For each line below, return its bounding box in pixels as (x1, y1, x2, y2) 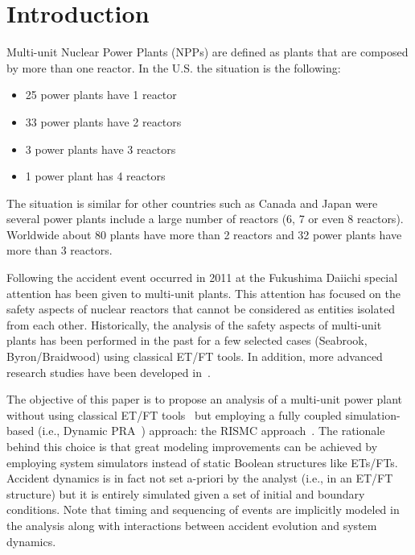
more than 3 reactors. (6, 242, 113, 259)
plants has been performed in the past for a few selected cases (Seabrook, (6, 332, 368, 349)
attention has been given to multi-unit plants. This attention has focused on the (6, 284, 401, 301)
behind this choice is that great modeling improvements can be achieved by (6, 438, 378, 454)
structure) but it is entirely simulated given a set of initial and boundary (6, 485, 365, 502)
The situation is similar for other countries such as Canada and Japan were (6, 194, 378, 211)
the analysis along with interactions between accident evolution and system (6, 516, 377, 533)
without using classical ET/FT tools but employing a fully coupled (6, 406, 342, 423)
